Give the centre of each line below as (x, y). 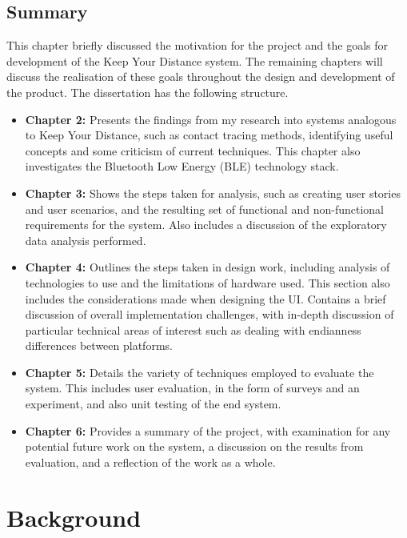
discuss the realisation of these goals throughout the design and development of (201, 76)
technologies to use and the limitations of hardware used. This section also (207, 282)
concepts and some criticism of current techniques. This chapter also (193, 150)
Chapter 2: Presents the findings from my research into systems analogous (211, 119)
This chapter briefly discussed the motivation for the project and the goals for (197, 45)
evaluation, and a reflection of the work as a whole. (150, 462)
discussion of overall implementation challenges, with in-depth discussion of (209, 314)
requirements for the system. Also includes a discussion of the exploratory (206, 225)
